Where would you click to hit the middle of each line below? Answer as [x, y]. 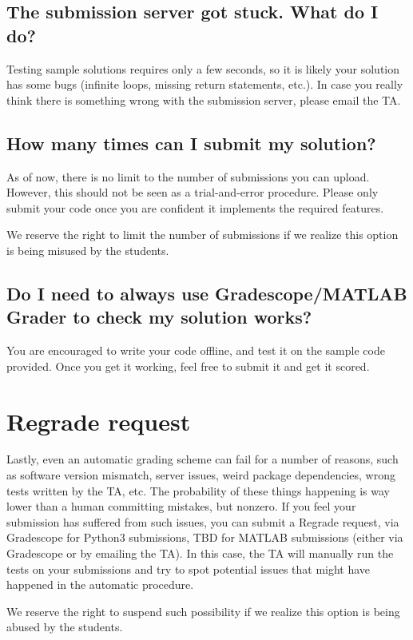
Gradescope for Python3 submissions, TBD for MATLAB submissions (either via [205, 537]
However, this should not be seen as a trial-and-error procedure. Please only [193, 192]
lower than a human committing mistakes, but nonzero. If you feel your [181, 506]
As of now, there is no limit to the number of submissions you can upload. [188, 176]
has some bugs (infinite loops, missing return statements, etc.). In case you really [205, 84]
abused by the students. [65, 627]
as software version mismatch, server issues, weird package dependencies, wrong [201, 475]
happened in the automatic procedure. [100, 584]
